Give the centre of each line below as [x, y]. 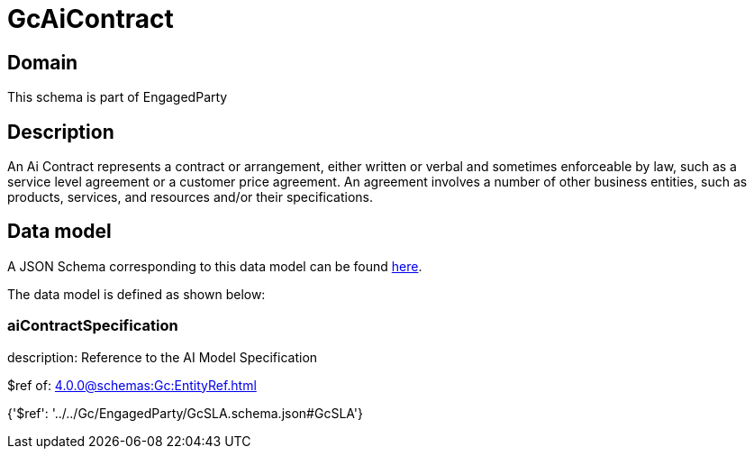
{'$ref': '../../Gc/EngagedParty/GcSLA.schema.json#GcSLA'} [186, 413]
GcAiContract [91, 19]
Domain [43, 62]
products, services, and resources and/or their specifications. [191, 197]
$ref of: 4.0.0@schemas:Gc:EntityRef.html [132, 385]
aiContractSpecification [93, 326]
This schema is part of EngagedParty [118, 97]
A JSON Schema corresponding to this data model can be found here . [215, 266]
